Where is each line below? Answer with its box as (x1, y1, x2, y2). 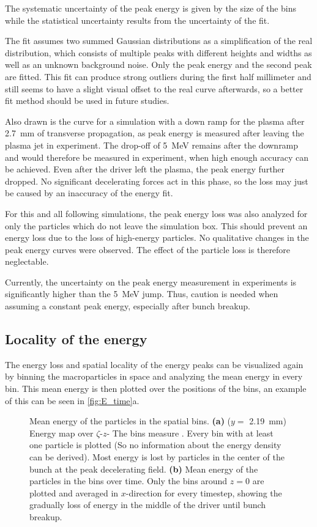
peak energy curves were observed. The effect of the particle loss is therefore (5, 243, 291, 256)
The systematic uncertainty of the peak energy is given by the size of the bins (5, 2, 297, 14)
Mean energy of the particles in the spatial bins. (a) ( (29, 415, 231, 427)
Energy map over (29, 426, 94, 439)
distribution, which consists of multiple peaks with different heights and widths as (5, 46, 312, 59)
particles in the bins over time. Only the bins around (29, 474, 228, 487)
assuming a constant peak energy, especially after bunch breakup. (5, 300, 251, 312)
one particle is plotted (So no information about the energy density (29, 438, 282, 451)
